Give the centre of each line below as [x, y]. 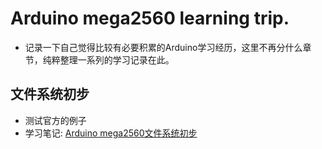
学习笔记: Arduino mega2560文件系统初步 [111, 133]
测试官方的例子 [55, 120]
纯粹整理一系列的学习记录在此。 [108, 59]
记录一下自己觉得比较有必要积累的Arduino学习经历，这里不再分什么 [163, 47]
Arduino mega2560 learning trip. [150, 18]
